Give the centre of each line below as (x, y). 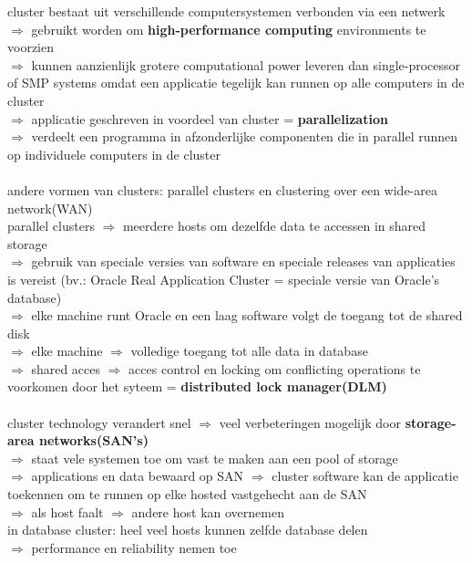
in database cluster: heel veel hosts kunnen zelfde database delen (188, 530)
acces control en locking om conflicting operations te (275, 368)
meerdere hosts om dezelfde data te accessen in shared (274, 226)
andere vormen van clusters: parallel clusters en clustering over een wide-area (222, 189)
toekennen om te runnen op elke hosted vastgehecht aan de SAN (187, 494)
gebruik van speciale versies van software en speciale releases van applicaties (243, 261)
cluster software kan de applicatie (365, 476)
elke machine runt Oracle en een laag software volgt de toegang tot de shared (247, 315)
